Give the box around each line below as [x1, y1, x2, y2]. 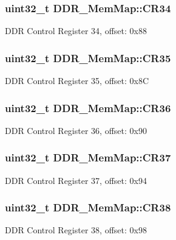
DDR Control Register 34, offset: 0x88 [5, 24, 147, 37]
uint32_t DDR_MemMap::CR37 [5, 150, 171, 165]
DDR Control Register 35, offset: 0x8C [5, 74, 149, 87]
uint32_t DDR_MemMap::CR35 [5, 50, 171, 65]
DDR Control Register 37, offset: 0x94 [5, 174, 147, 186]
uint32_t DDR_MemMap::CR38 [5, 200, 171, 215]
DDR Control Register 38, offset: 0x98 [5, 224, 147, 236]
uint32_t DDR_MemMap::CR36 [5, 100, 171, 115]
